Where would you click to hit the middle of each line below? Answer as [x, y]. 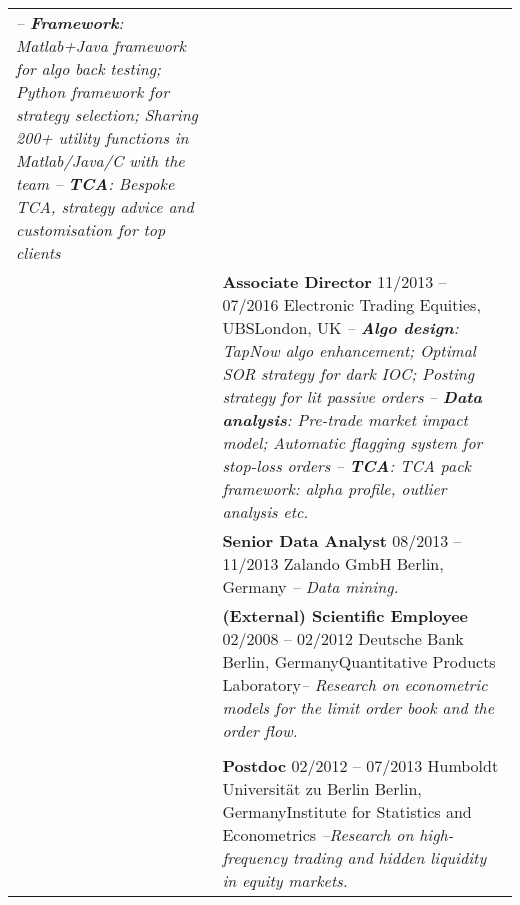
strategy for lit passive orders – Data [352, 396]
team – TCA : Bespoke [95, 183]
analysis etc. [265, 511]
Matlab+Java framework [101, 45]
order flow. [260, 730]
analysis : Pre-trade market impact [345, 419]
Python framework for [92, 91]
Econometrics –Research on [318, 834]
